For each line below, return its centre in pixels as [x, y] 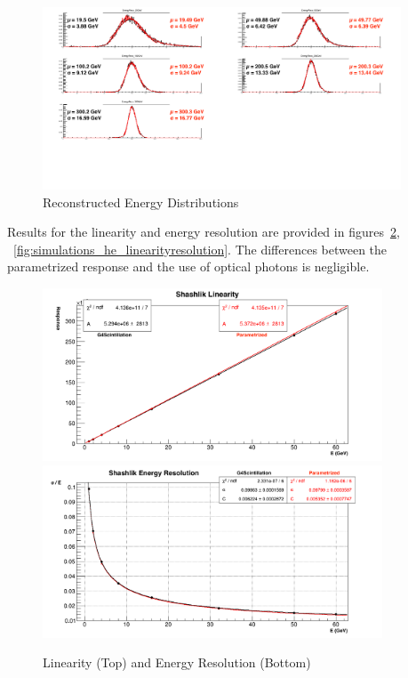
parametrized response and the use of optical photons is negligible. [188, 266]
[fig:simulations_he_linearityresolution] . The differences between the [200, 249]
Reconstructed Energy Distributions [141, 202]
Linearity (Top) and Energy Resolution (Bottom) [177, 662]
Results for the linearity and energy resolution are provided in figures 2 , [204, 232]
